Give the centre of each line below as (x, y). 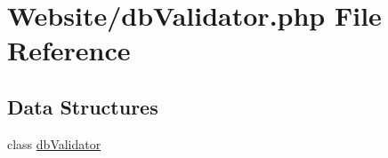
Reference (69, 50)
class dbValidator (54, 143)
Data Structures (83, 106)
